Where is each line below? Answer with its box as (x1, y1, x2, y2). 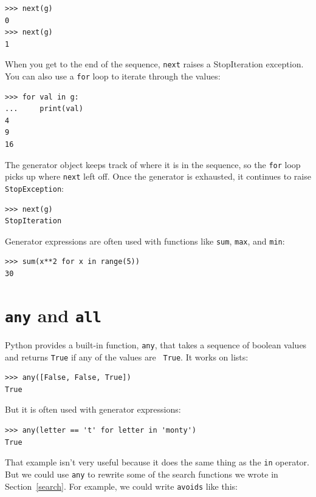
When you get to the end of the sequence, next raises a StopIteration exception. (5, 58, 304, 70)
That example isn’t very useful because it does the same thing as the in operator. (5, 456, 309, 468)
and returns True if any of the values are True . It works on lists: (5, 350, 249, 363)
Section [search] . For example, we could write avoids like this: (5, 479, 238, 492)
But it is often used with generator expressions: (5, 403, 181, 416)
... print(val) (5, 104, 83, 113)
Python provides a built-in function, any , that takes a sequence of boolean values (5, 338, 307, 351)
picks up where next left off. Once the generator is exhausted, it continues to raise (5, 170, 311, 183)
